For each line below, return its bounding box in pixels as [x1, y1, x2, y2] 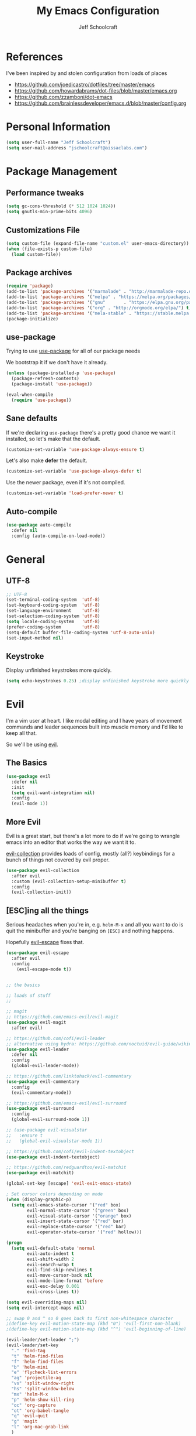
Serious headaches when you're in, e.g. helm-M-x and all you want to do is [6, 921, 184, 928]
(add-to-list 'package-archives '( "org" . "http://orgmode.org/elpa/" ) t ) [6, 305, 192, 311]
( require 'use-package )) [11, 397, 72, 403]
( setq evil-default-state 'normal [11, 1245, 95, 1251]
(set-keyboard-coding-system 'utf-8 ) [6, 602, 100, 608]
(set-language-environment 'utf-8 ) [6, 608, 100, 614]
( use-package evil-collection [6, 867, 80, 873]
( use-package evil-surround [6, 1106, 75, 1112]
